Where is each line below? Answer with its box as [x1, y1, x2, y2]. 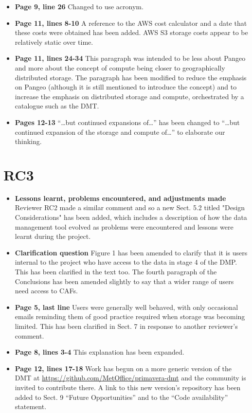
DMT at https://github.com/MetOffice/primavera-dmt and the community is [15, 373, 246, 383]
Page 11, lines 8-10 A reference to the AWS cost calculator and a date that [15, 18, 247, 28]
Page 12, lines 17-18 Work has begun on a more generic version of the [15, 363, 232, 373]
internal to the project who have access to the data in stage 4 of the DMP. [15, 257, 237, 267]
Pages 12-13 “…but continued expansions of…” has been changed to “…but [15, 117, 240, 127]
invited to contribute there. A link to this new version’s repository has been [15, 382, 241, 392]
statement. [15, 401, 47, 412]
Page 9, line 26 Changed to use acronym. [15, 1, 144, 11]
